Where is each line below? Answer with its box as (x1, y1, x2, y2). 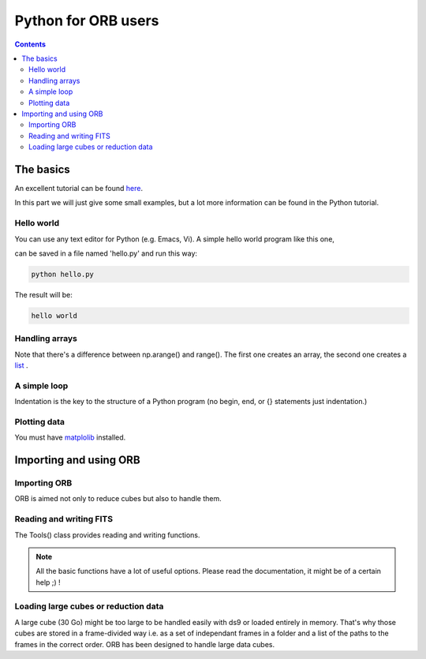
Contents (14, 39, 47, 49)
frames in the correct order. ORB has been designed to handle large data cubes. (14, 639, 275, 649)
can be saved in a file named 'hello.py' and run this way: (14, 249, 197, 258)
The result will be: (14, 290, 73, 299)
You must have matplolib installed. (14, 432, 126, 442)
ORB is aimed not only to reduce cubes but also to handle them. (14, 494, 222, 504)
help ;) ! (35, 577, 61, 587)
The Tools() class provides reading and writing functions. (14, 530, 200, 540)
